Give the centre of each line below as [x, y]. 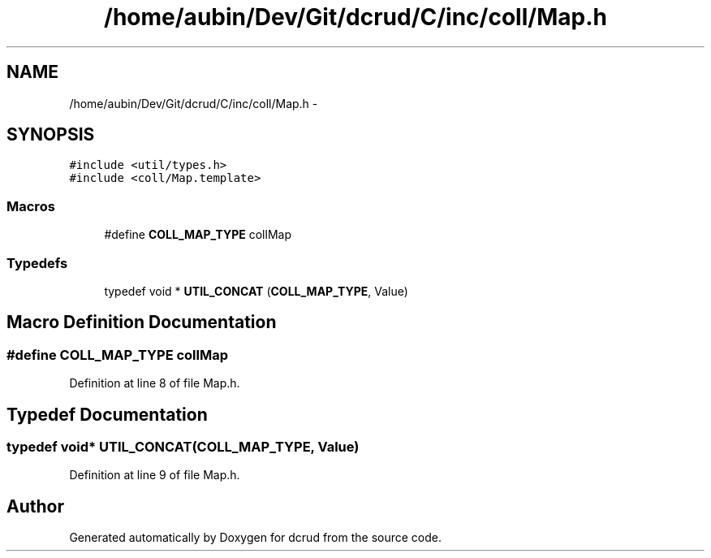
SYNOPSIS [51, 135]
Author [35, 506]
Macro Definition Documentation [142, 322]
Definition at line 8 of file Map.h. [155, 383]
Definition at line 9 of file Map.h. [155, 475]
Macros [31, 206]
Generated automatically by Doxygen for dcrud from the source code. [256, 538]
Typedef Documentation [107, 414]
